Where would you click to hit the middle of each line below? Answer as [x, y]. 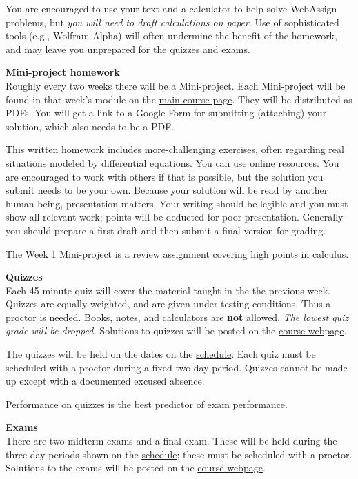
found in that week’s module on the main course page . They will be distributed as [179, 99]
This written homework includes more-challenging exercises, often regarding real [175, 149]
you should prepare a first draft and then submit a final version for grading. [166, 230]
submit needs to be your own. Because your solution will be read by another [167, 190]
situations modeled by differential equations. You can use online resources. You [172, 162]
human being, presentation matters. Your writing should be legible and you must [177, 203]
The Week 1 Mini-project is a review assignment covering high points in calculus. [177, 253]
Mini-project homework [63, 72]
